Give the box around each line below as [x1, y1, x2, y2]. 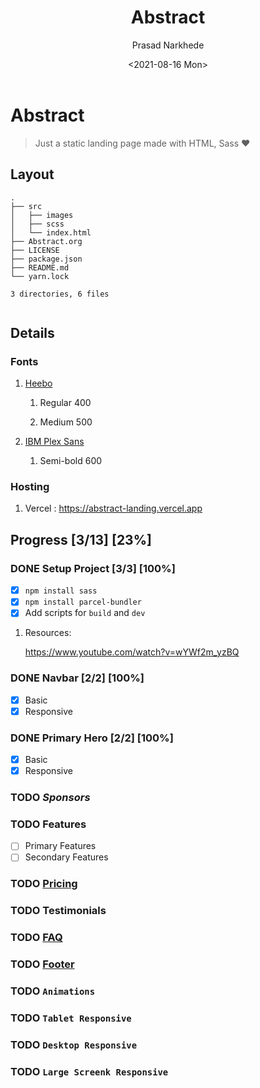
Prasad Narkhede [131, 39, 205, 51]
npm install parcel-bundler [24, 597, 142, 608]
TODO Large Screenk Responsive [10, 1064, 169, 1078]
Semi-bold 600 [39, 455, 103, 467]
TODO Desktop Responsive [10, 1038, 138, 1051]
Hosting [10, 480, 50, 494]
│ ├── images [10, 210, 74, 220]
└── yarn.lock [10, 271, 70, 281]
